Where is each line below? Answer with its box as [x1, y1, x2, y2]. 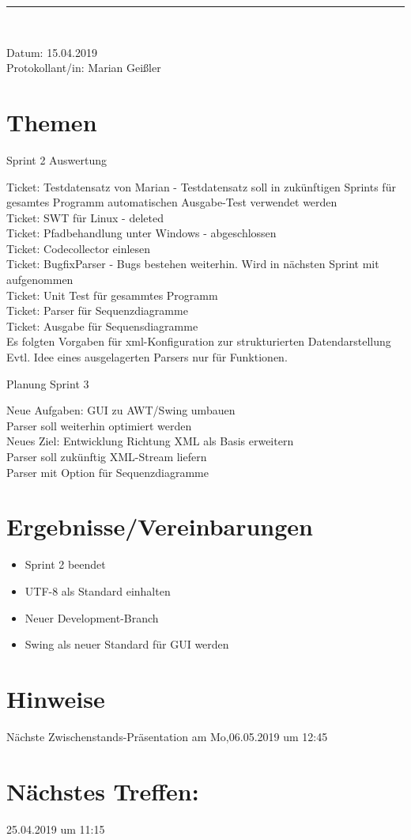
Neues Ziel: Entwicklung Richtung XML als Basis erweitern [6, 433, 294, 449]
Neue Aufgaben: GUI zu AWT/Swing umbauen [6, 402, 236, 418]
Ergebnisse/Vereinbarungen [6, 510, 313, 543]
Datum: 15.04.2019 [6, 44, 97, 60]
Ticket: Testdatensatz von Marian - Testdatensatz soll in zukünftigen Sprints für [6, 178, 396, 195]
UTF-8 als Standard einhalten [25, 582, 171, 599]
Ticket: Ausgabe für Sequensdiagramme [6, 317, 198, 334]
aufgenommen [6, 271, 74, 288]
